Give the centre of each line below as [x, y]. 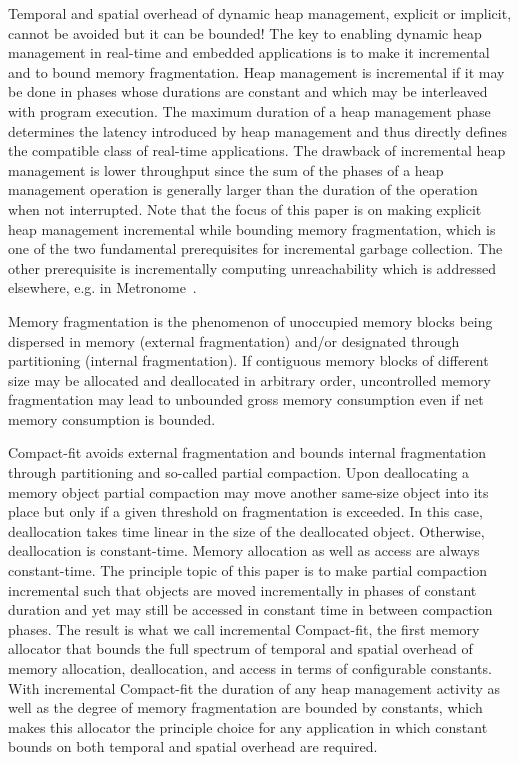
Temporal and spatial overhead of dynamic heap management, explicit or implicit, [260, 13]
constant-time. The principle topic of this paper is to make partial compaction [248, 570]
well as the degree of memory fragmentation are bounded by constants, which [245, 707]
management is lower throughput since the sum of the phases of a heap [226, 169]
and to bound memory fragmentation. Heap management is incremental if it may [256, 71]
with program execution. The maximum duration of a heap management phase [249, 110]
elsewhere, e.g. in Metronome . [102, 287]
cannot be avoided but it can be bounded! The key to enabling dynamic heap [245, 32]
